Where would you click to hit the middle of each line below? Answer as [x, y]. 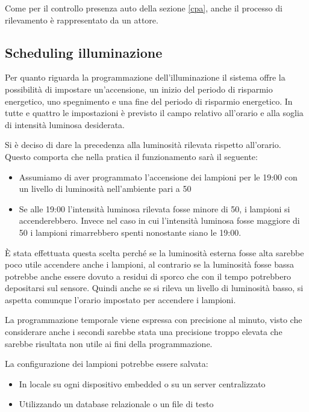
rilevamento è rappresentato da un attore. [82, 20]
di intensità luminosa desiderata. [65, 124]
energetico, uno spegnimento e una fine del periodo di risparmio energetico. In [149, 101]
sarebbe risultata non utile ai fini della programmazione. [109, 343]
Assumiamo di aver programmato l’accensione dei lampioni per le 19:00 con [158, 177]
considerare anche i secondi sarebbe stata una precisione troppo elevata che [144, 332]
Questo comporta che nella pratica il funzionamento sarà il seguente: [131, 156]
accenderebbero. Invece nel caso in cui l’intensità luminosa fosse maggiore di [159, 220]
